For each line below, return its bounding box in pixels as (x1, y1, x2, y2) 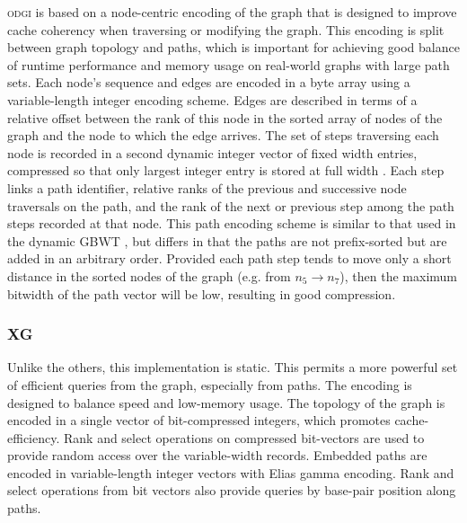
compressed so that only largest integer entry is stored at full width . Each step (7, 161, 445, 180)
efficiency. (7, 428, 60, 447)
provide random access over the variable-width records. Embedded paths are (7, 446, 427, 465)
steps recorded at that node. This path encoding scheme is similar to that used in (7, 214, 456, 233)
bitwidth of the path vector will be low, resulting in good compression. (7, 284, 396, 303)
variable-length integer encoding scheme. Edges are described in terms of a (7, 90, 418, 109)
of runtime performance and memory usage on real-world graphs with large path (7, 55, 450, 74)
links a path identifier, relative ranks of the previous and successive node (7, 178, 407, 197)
